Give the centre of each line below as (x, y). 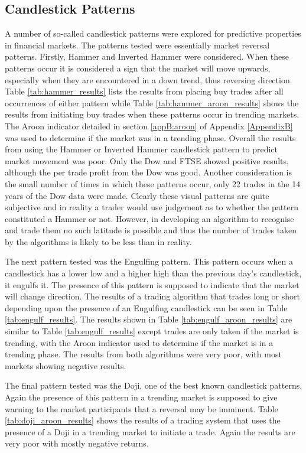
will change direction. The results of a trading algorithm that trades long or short (152, 296)
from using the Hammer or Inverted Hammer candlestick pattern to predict (141, 149)
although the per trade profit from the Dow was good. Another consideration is (149, 172)
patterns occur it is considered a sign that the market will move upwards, (138, 68)
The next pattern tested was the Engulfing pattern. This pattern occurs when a (149, 261)
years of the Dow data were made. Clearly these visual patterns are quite (137, 195)
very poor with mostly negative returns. (77, 443)
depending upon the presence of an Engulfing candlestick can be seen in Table (146, 307)
